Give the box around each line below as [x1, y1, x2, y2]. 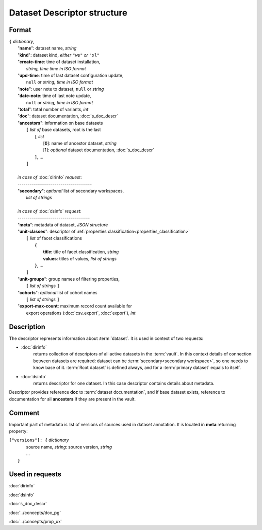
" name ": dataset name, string [17, 45, 77, 51]
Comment [9, 409, 40, 417]
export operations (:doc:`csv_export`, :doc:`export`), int [26, 310, 136, 316]
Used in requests [9, 470, 62, 479]
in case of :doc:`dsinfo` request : [17, 208, 82, 214]
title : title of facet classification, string [43, 249, 119, 255]
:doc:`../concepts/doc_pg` [9, 510, 61, 515]
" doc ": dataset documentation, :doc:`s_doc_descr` [17, 113, 118, 119]
